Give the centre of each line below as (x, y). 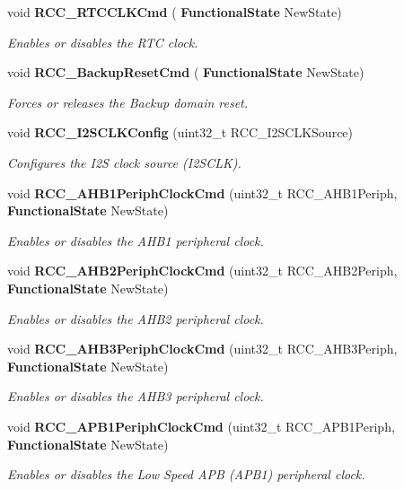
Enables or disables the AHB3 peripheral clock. (136, 396)
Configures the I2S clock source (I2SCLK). (124, 162)
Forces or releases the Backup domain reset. (128, 102)
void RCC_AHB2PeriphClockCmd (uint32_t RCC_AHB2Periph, (202, 271)
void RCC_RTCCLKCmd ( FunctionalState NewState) (175, 12)
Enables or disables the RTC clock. (103, 42)
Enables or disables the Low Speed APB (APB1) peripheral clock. (186, 474)
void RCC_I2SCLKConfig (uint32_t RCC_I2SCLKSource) (180, 132)
